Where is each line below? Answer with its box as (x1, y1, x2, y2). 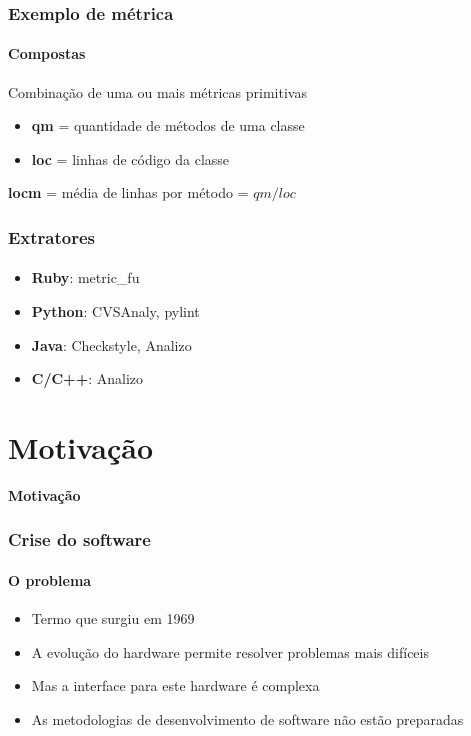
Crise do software (8, 527, 151, 552)
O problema (8, 569, 92, 590)
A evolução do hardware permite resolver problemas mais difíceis (31, 641, 429, 662)
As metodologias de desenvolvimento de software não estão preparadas (31, 708, 464, 729)
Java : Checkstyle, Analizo (31, 334, 192, 355)
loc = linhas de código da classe (31, 148, 230, 169)
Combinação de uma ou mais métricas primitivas (8, 81, 307, 102)
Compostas (8, 43, 86, 64)
